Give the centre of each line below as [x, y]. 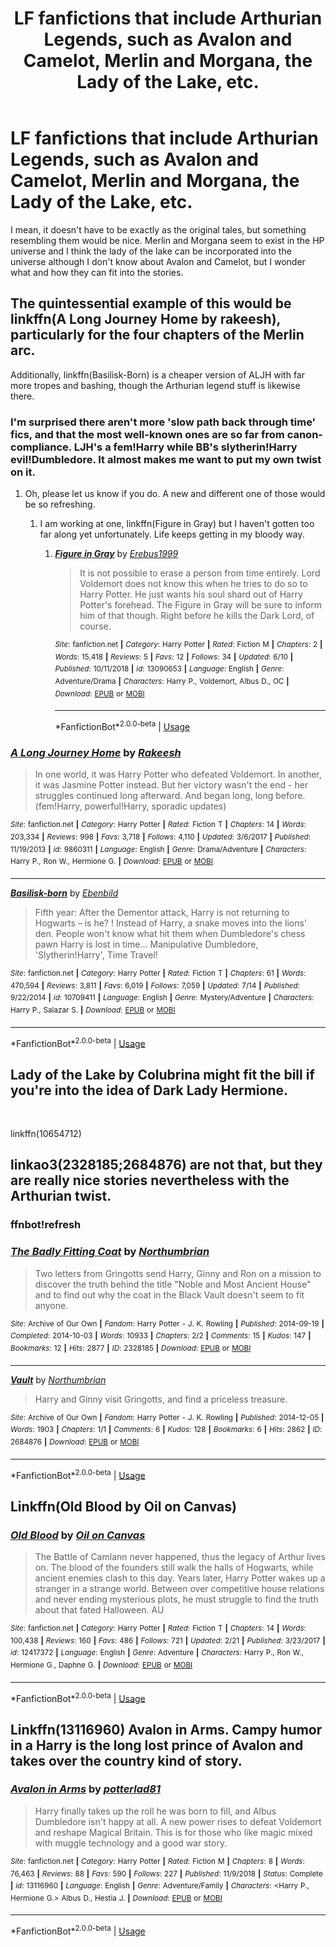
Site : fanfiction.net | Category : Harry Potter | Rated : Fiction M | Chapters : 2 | [188, 645]
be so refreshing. [60, 504]
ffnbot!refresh [46, 1225]
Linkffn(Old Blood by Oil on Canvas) [123, 1506]
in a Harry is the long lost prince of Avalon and [157, 1745]
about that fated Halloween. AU [99, 1609]
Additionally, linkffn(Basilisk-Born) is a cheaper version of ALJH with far [157, 374]
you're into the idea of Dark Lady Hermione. [149, 1090]
